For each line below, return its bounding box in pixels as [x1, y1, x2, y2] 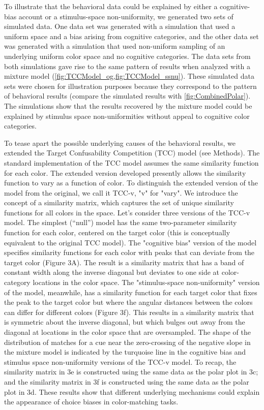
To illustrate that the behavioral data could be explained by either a [4, 1, 218, 11]
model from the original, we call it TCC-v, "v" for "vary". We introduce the [4, 187, 238, 198]
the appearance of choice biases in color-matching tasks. [4, 396, 179, 407]
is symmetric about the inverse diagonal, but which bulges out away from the [4, 317, 245, 327]
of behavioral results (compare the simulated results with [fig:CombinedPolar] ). [4, 90, 251, 101]
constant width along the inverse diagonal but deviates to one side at [4, 267, 220, 277]
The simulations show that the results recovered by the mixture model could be [4, 100, 252, 111]
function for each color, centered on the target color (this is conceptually [4, 227, 230, 238]
